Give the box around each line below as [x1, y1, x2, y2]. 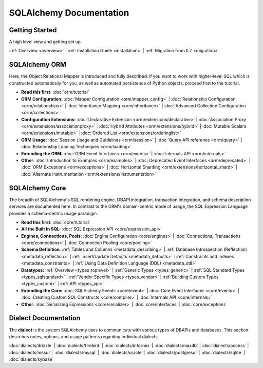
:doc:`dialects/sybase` [9, 356, 54, 362]
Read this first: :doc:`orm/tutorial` [21, 89, 90, 95]
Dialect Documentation [9, 314, 80, 322]
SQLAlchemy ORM [9, 61, 67, 69]
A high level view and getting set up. [9, 39, 82, 45]
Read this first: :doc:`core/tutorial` [21, 219, 90, 225]
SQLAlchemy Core [9, 184, 66, 192]
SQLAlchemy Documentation [9, 7, 129, 18]
